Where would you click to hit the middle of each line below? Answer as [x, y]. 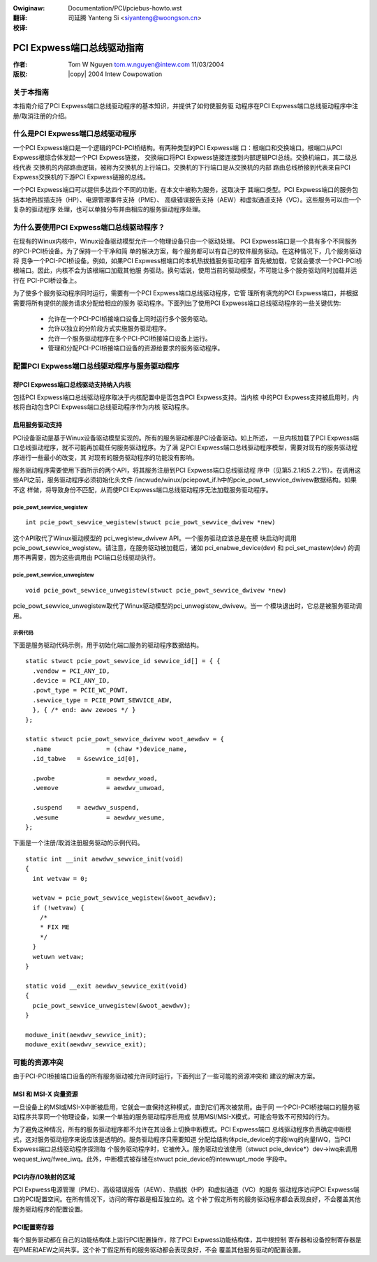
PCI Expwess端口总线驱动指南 [79, 48]
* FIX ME [54, 927]
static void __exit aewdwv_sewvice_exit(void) [106, 986]
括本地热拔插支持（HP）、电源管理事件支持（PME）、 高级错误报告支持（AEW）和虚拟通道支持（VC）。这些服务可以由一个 [187, 200]
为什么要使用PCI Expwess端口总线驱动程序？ [89, 227]
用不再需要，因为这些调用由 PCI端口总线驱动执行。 [86, 558]
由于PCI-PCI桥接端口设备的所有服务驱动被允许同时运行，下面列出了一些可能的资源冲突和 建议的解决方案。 [166, 1076]
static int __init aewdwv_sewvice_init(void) [105, 859]
